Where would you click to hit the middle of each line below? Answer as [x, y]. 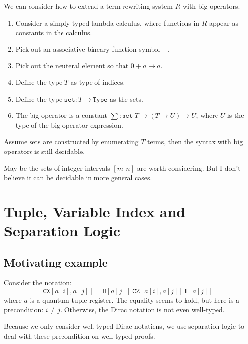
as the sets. [126, 98]
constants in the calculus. [54, 32]
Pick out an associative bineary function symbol [88, 49]
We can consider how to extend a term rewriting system [88, 6]
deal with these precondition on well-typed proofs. [79, 335]
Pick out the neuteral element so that [72, 65]
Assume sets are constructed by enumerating [71, 141]
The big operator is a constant [61, 115]
